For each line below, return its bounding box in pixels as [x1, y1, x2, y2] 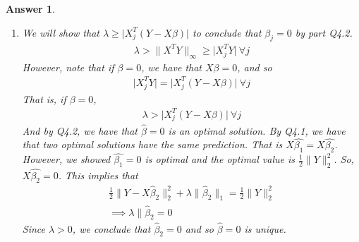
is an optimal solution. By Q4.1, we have [168, 123, 346, 138]
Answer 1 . [6, 1, 55, 16]
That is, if [22, 91, 66, 106]
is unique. [244, 221, 286, 236]
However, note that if [22, 59, 114, 74]
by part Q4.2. [295, 25, 353, 40]
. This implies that [58, 167, 138, 182]
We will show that [22, 25, 99, 40]
